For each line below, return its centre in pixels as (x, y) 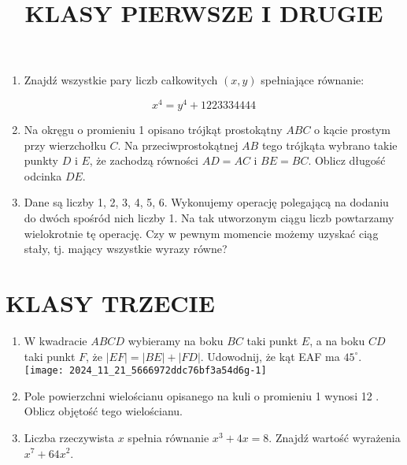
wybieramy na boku (176, 340)
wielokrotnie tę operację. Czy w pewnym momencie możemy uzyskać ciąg (201, 233)
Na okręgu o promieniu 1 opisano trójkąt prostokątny (153, 130)
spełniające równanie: (313, 80)
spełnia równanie (168, 437)
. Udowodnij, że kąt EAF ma (270, 356)
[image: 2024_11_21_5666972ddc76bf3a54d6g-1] (145, 371)
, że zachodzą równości (144, 160)
